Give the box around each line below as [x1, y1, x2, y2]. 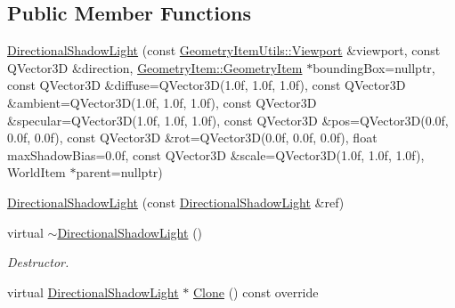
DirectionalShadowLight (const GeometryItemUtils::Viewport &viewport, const [7, 41, 441, 60]
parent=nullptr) [76, 163, 163, 182]
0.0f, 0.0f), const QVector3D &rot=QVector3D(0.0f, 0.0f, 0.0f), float [7, 128, 378, 147]
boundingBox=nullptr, [313, 58, 435, 77]
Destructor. [7, 253, 69, 272]
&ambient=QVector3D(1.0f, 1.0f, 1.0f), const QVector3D [7, 93, 317, 111]
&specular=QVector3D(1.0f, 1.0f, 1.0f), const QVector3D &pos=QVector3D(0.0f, [7, 110, 449, 129]
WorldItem [7, 163, 66, 182]
